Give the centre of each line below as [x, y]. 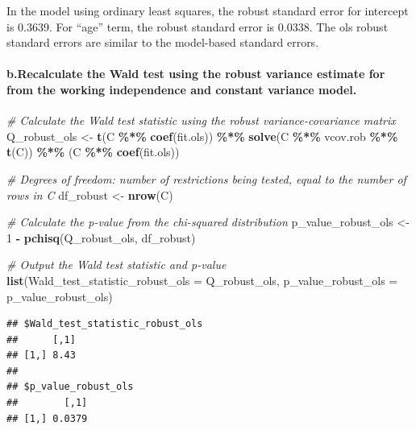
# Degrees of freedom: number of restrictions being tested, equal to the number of [206, 178]
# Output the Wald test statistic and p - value [116, 265]
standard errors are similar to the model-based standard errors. [163, 42]
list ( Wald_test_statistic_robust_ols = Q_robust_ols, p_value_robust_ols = [202, 280]
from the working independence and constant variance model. [182, 89]
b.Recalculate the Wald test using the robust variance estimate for [196, 74]
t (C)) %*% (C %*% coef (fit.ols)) [93, 152]
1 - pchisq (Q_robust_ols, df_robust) [101, 237]
